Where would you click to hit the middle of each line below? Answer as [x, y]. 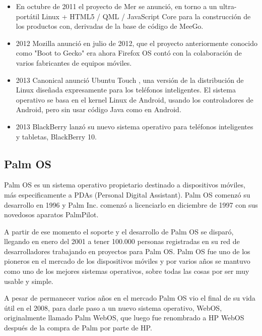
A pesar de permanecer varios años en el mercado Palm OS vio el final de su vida [130, 298]
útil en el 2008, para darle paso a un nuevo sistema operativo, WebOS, [113, 307]
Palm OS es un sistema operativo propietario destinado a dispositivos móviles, [125, 185]
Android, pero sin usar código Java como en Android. [99, 109]
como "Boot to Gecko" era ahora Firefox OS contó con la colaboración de [129, 53]
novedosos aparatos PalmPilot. [51, 214]
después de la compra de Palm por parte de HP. [78, 328]
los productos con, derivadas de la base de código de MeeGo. [110, 26]
